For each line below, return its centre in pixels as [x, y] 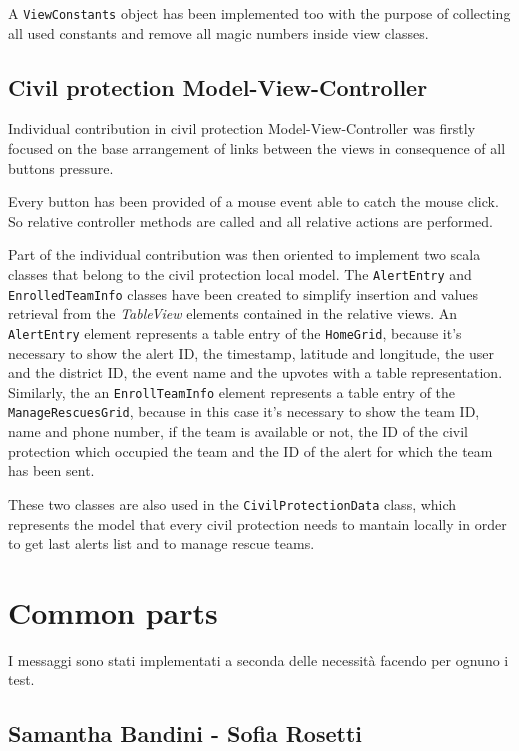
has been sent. [51, 470]
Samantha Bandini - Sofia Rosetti [185, 733]
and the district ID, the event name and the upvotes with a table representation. [255, 372]
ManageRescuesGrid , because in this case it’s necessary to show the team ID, [244, 411]
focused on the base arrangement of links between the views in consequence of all [257, 148]
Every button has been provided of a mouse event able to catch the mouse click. [253, 201]
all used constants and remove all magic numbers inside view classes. [218, 32]
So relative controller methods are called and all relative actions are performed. [251, 220]
